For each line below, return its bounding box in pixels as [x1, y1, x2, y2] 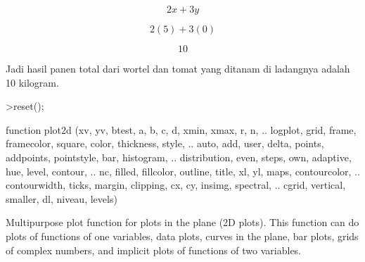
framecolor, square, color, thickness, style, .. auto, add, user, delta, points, [6, 136, 324, 151]
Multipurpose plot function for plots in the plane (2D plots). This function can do [6, 215, 359, 230]
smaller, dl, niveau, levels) [6, 191, 117, 206]
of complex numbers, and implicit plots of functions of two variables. [6, 242, 302, 257]
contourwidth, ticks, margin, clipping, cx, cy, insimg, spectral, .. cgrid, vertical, [6, 177, 346, 192]
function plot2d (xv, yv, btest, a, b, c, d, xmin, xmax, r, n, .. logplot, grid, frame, [6, 122, 357, 137]
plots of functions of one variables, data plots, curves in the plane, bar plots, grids [6, 228, 359, 243]
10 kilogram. [6, 75, 59, 89]
